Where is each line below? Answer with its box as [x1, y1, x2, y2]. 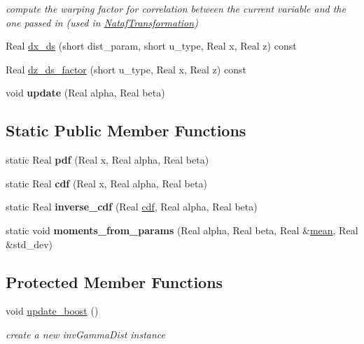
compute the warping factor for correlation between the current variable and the [6, 1, 346, 15]
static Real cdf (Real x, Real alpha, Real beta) [6, 175, 207, 190]
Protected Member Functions [6, 271, 223, 292]
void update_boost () [6, 303, 99, 318]
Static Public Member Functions [6, 120, 246, 141]
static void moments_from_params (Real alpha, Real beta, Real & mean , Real [6, 222, 358, 237]
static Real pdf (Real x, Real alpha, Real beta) [6, 152, 209, 167]
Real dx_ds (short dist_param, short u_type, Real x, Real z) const [6, 38, 297, 53]
